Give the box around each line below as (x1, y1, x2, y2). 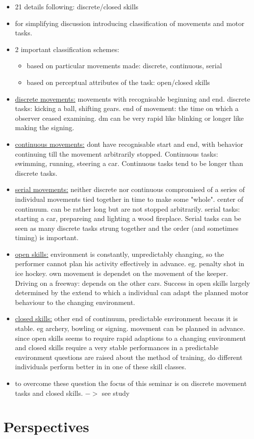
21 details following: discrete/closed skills (15, 1, 139, 11)
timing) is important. (15, 232, 79, 243)
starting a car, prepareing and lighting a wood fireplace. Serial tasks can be (15, 213, 241, 223)
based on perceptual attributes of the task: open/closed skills (26, 77, 210, 87)
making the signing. (15, 122, 75, 133)
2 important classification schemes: (15, 44, 120, 54)
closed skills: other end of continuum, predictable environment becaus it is (15, 313, 238, 324)
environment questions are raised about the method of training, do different (15, 352, 243, 362)
